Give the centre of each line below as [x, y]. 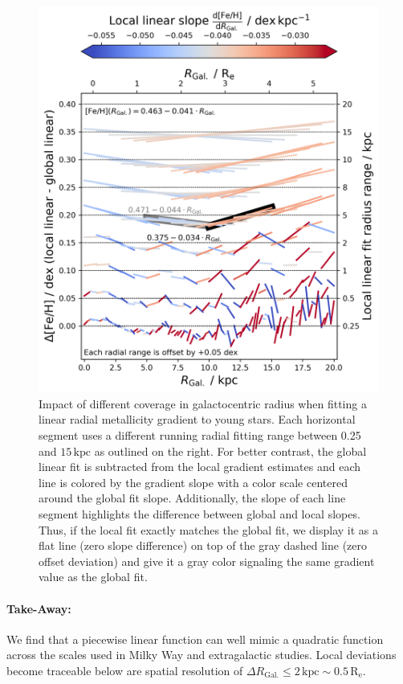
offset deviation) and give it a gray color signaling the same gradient [207, 561]
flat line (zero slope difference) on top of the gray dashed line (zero [203, 545]
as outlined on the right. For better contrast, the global [230, 451]
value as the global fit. [93, 577]
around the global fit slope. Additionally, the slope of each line [192, 498]
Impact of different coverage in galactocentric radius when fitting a [203, 403]
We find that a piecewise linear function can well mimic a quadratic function [195, 639]
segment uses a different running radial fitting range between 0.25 [200, 435]
